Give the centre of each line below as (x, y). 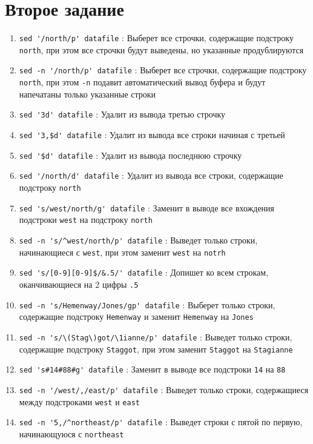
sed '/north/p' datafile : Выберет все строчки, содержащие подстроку (156, 38)
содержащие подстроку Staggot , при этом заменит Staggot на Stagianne (156, 349)
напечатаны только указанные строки (87, 94)
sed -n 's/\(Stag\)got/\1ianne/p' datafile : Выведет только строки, (156, 336)
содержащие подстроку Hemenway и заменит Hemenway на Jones (136, 316)
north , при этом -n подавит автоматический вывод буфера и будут (142, 82)
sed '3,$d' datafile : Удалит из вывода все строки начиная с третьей (152, 134)
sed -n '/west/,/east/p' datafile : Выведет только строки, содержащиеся (164, 389)
